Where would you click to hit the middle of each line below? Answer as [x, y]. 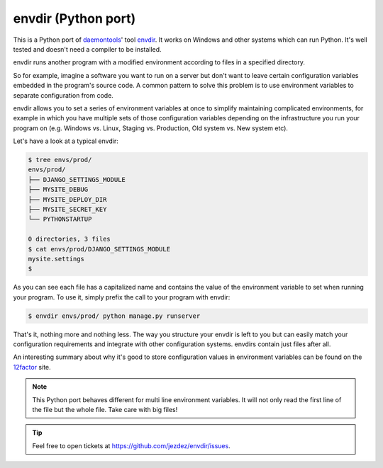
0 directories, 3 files [70, 239]
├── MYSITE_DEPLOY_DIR [67, 199]
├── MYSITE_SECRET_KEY [67, 209]
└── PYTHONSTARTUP [60, 219]
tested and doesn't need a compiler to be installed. [88, 49]
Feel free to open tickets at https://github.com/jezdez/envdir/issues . [131, 445]
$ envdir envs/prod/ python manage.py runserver [114, 316]
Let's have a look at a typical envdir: [66, 141]
